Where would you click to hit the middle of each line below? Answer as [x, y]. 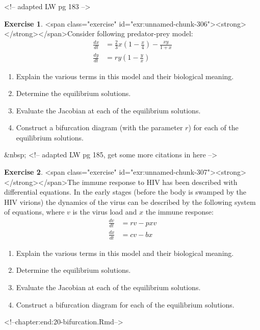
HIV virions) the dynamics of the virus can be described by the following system [130, 202]
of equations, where [34, 212]
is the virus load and [105, 212]
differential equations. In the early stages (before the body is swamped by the [125, 192]
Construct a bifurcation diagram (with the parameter [99, 127]
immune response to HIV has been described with [160, 182]
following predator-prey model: [145, 33]
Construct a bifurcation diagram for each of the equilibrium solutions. [125, 304]
